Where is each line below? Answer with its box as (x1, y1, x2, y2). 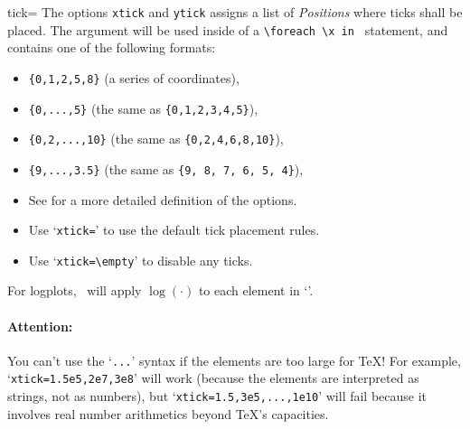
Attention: (7, 316, 73, 335)
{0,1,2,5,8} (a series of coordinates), (28, 68, 240, 87)
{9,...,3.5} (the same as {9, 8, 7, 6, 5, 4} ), (28, 159, 304, 178)
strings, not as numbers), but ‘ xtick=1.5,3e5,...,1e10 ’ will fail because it (7, 387, 428, 406)
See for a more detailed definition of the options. (28, 190, 297, 209)
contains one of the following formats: (7, 38, 216, 57)
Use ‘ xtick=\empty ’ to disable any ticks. (28, 250, 253, 269)
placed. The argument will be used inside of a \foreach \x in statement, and (7, 20, 448, 39)
